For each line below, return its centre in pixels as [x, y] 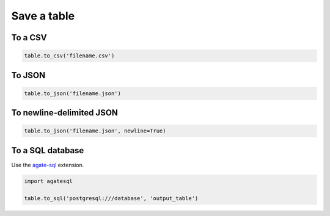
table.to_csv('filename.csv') [69, 56]
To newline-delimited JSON [65, 113]
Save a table [43, 16]
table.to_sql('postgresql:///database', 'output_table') [111, 198]
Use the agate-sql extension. [48, 165]
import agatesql [49, 181]
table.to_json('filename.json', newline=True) [95, 131]
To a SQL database [48, 150]
